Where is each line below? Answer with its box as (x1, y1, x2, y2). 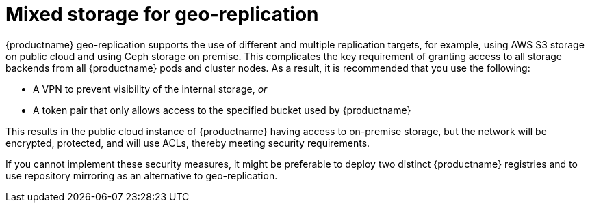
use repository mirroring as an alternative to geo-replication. (5, 169, 278, 181)
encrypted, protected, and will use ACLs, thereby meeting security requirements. (5, 136, 370, 149)
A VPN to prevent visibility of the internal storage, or (33, 83, 268, 95)
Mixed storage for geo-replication (5, 3, 319, 26)
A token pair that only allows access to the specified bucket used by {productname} (33, 104, 411, 116)
